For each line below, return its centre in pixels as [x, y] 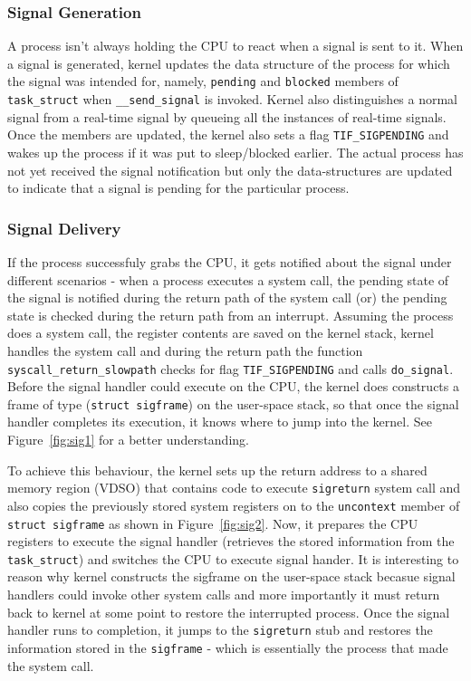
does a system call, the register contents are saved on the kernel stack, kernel [221, 333]
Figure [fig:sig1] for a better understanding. [128, 440]
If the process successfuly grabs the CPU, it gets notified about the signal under [230, 261]
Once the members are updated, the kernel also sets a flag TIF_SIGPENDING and [228, 134]
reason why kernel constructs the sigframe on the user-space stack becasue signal [231, 576]
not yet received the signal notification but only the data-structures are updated [230, 170]
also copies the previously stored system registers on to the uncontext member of [234, 505]
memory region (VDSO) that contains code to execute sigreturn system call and [234, 488]
